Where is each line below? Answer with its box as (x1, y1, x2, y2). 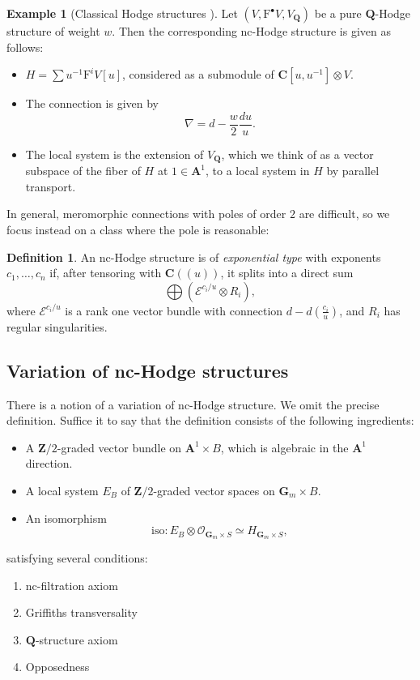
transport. (25, 177, 76, 195)
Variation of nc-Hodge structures (6, 357, 289, 383)
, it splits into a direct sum (220, 264, 354, 281)
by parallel (326, 162, 380, 179)
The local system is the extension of (25, 145, 204, 162)
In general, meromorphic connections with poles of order (6, 205, 286, 222)
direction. (25, 455, 73, 472)
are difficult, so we (299, 205, 390, 222)
